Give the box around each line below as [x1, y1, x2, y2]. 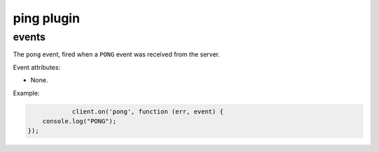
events [13, 31, 45, 43]
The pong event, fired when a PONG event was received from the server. [13, 50, 220, 59]
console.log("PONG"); [42, 117, 117, 125]
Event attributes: [13, 63, 61, 71]
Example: [13, 89, 40, 97]
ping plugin [13, 10, 80, 26]
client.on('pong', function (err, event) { [71, 107, 224, 115]
